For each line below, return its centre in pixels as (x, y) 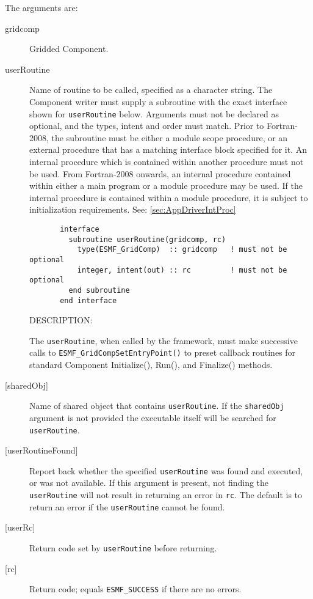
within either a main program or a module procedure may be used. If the (166, 186)
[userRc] (20, 527)
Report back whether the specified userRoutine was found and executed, (166, 470)
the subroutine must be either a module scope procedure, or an (170, 137)
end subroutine (99, 290)
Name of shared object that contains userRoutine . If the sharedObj (157, 406)
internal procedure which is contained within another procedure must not (167, 161)
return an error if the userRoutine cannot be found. (127, 506)
